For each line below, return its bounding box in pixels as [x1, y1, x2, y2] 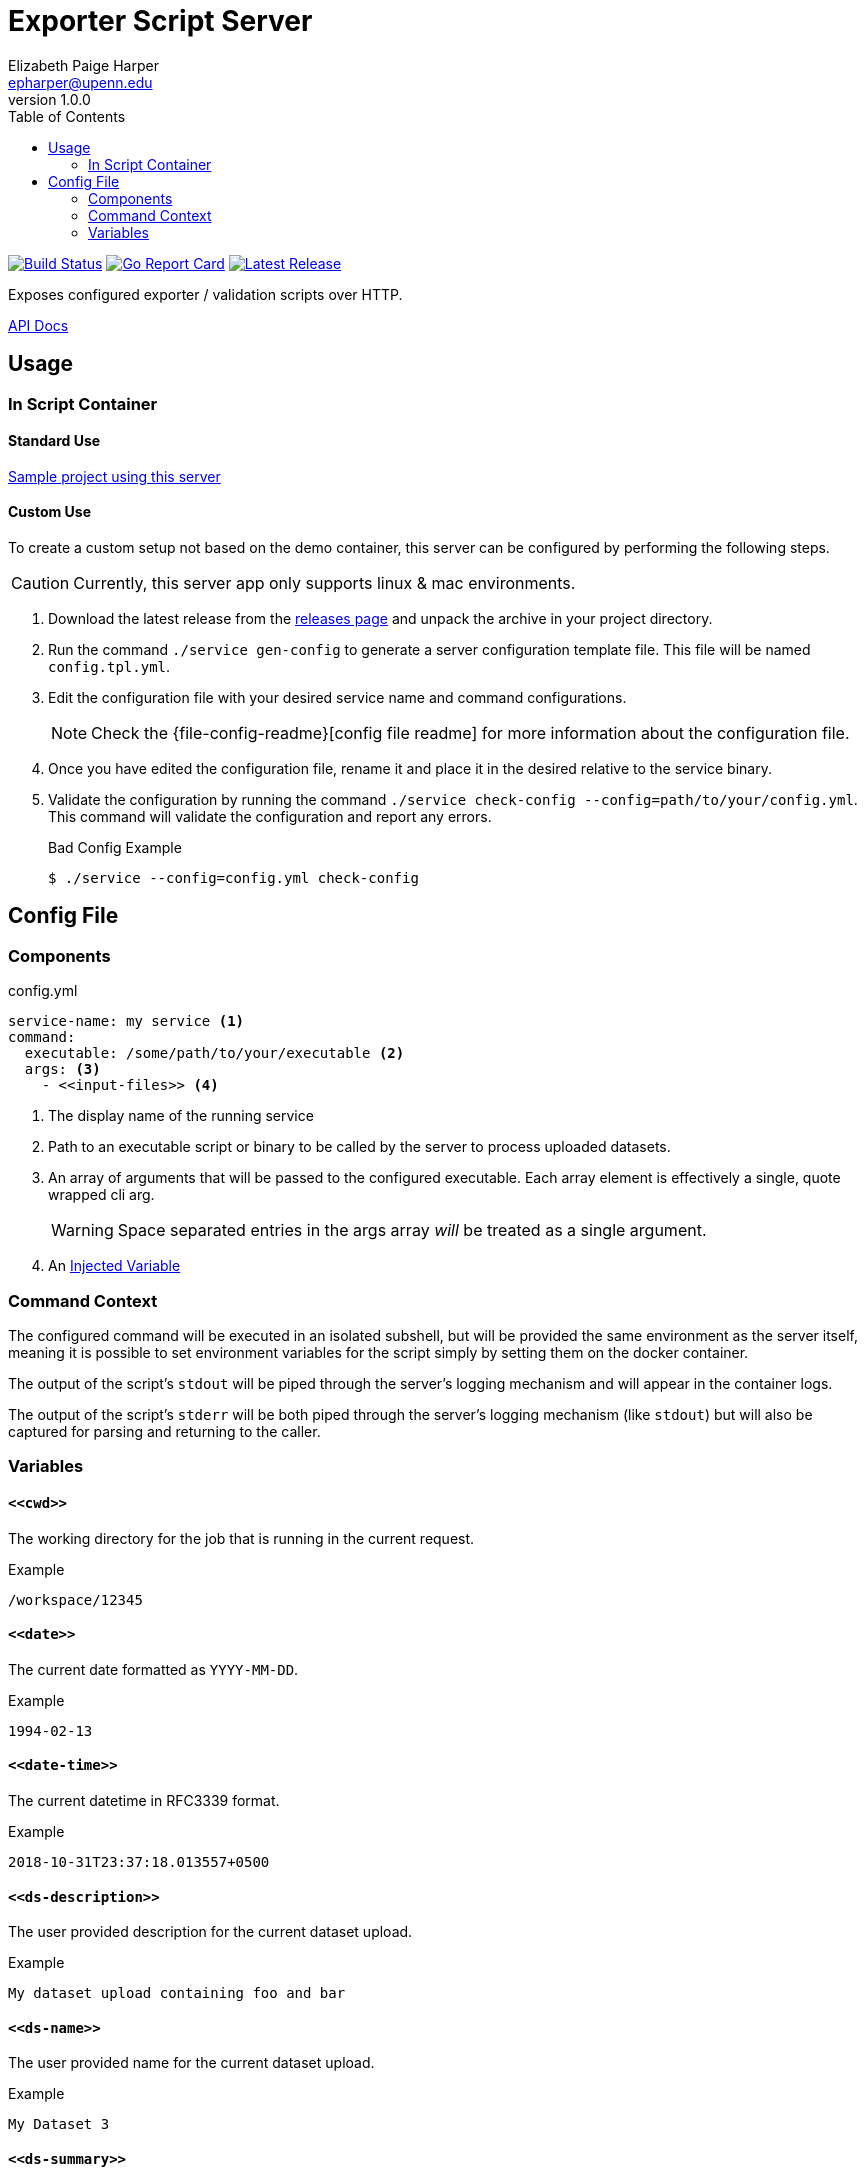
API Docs [8, 316, 69, 334]
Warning [51, 1220, 114, 1241]
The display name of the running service [48, 1107, 314, 1125]
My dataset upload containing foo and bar [8, 1985, 346, 2002]
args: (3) [24, 1061, 101, 1078]
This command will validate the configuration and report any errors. [48, 808, 492, 826]
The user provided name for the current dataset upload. [8, 2054, 375, 2072]
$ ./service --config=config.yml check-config [48, 870, 419, 887]
